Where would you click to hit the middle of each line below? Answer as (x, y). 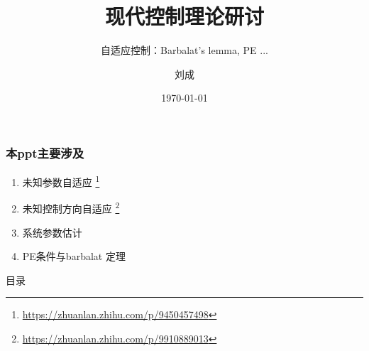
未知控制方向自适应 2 (71, 207)
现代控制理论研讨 (184, 16)
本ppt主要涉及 (45, 152)
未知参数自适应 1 (61, 181)
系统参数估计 (52, 232)
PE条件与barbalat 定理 (74, 256)
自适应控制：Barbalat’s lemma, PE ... (184, 50)
